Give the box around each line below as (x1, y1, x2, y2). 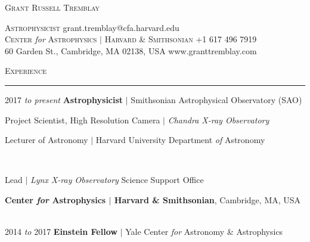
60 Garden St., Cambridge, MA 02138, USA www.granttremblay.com (5, 44, 257, 57)
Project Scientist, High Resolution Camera (5, 113, 160, 126)
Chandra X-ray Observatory (168, 113, 269, 126)
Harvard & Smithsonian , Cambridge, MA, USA (114, 193, 301, 206)
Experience (5, 64, 46, 77)
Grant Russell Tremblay (5, 1, 100, 13)
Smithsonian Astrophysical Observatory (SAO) (131, 93, 302, 106)
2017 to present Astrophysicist (5, 93, 123, 106)
